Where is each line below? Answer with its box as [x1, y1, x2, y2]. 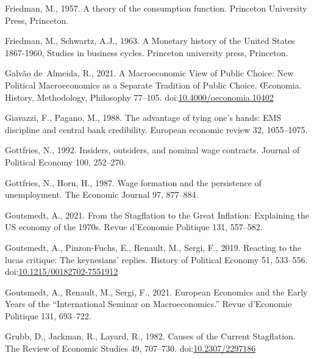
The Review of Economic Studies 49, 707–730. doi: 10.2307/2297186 [5, 342, 256, 355]
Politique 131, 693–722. [5, 309, 91, 322]
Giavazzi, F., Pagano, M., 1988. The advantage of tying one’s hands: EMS [5, 111, 282, 124]
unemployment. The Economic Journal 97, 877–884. [5, 188, 199, 201]
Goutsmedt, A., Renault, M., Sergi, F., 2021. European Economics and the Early [5, 285, 308, 298]
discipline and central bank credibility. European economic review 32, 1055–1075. [5, 123, 308, 136]
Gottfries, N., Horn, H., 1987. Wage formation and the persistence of [5, 176, 262, 189]
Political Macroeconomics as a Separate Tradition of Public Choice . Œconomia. [5, 78, 302, 91]
